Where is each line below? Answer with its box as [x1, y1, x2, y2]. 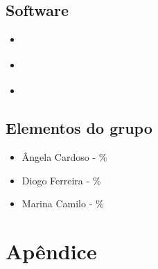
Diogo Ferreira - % [21, 173, 101, 187]
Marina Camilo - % [21, 196, 104, 211]
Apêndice [6, 237, 97, 265]
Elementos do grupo [6, 117, 152, 139]
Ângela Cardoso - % [21, 150, 107, 164]
